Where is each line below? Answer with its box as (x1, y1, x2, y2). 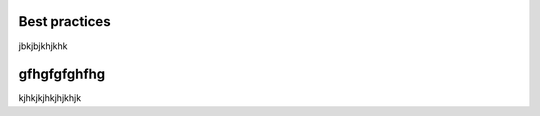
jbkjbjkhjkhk (18, 40, 68, 52)
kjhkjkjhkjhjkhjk (18, 92, 82, 104)
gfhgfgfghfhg (18, 66, 106, 83)
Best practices (18, 13, 111, 30)
